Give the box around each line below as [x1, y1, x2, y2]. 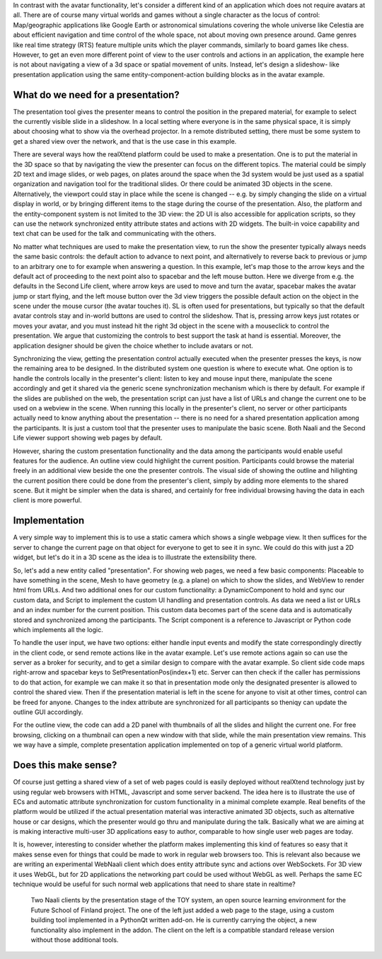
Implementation [13, 515, 85, 527]
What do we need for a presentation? [13, 88, 180, 101]
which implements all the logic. [13, 625, 103, 633]
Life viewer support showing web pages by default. [13, 434, 163, 442]
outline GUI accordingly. [13, 708, 83, 716]
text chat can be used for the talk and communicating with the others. [13, 229, 216, 238]
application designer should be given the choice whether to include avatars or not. [13, 341, 254, 350]
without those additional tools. [30, 935, 119, 944]
